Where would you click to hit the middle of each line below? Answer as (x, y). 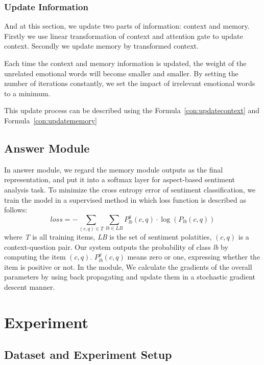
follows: (16, 210)
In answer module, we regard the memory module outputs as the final (114, 169)
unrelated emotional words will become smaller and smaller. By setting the (121, 73)
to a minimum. (27, 93)
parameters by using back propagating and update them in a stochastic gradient (130, 277)
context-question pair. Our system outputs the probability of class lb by (116, 246)
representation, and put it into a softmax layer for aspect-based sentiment (120, 179)
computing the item (35, 257)
